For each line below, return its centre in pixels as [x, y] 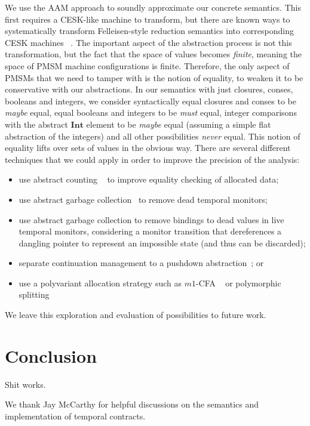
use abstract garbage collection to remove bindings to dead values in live [151, 219]
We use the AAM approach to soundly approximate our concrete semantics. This [153, 7]
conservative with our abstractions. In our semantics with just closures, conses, [149, 89]
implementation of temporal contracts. [75, 416]
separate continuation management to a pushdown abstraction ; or [141, 263]
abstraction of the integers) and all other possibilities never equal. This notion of [153, 136]
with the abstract [36, 124]
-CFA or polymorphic [238, 283]
